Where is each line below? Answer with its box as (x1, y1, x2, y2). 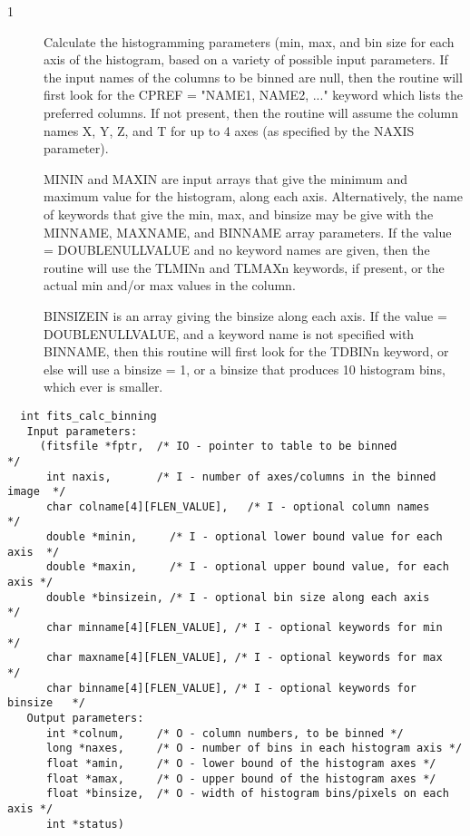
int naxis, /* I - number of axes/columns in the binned (45, 470, 436, 483)
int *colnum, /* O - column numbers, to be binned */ (45, 726, 404, 740)
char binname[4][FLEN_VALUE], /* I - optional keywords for (45, 681, 417, 695)
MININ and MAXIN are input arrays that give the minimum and (44, 169, 408, 188)
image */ (7, 485, 66, 499)
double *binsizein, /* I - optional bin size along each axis (45, 590, 430, 604)
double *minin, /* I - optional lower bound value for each (45, 530, 443, 544)
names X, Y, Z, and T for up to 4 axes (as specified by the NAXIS (44, 121, 415, 140)
